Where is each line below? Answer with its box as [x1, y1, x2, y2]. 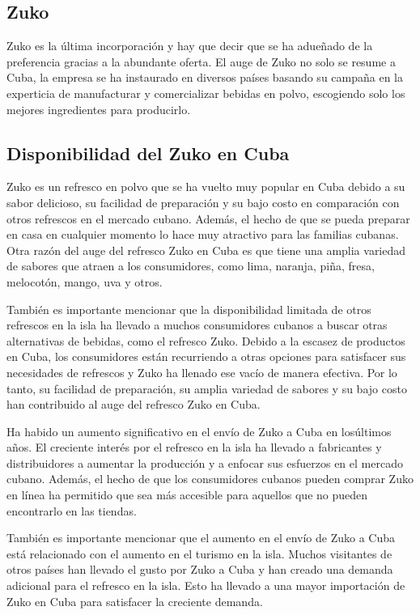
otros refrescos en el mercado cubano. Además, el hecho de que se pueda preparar [6, 210, 410, 227]
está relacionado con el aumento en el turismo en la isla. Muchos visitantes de [6, 545, 392, 562]
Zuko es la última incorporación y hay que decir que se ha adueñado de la [6, 37, 373, 54]
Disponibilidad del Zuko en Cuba [6, 140, 290, 165]
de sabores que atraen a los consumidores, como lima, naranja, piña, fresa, [6, 257, 375, 274]
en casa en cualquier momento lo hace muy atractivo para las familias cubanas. [6, 226, 399, 243]
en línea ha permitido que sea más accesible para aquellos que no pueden [6, 486, 368, 503]
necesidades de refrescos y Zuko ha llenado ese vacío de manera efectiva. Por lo [6, 363, 397, 380]
